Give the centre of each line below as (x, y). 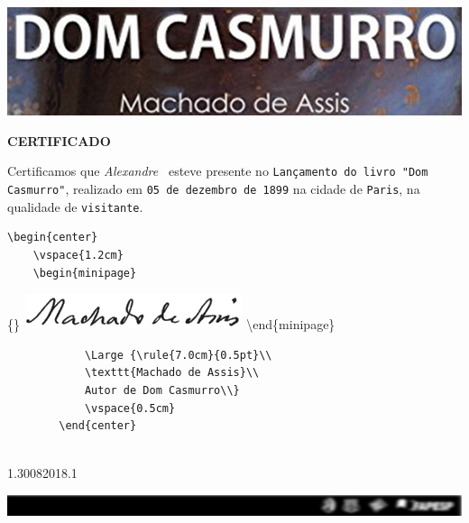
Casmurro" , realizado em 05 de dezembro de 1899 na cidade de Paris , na (214, 189)
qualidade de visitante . (75, 206)
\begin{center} (53, 238)
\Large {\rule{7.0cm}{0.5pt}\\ (178, 355)
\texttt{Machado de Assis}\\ (172, 373)
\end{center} (98, 426)
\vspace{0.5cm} (130, 408)
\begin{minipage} (85, 273)
